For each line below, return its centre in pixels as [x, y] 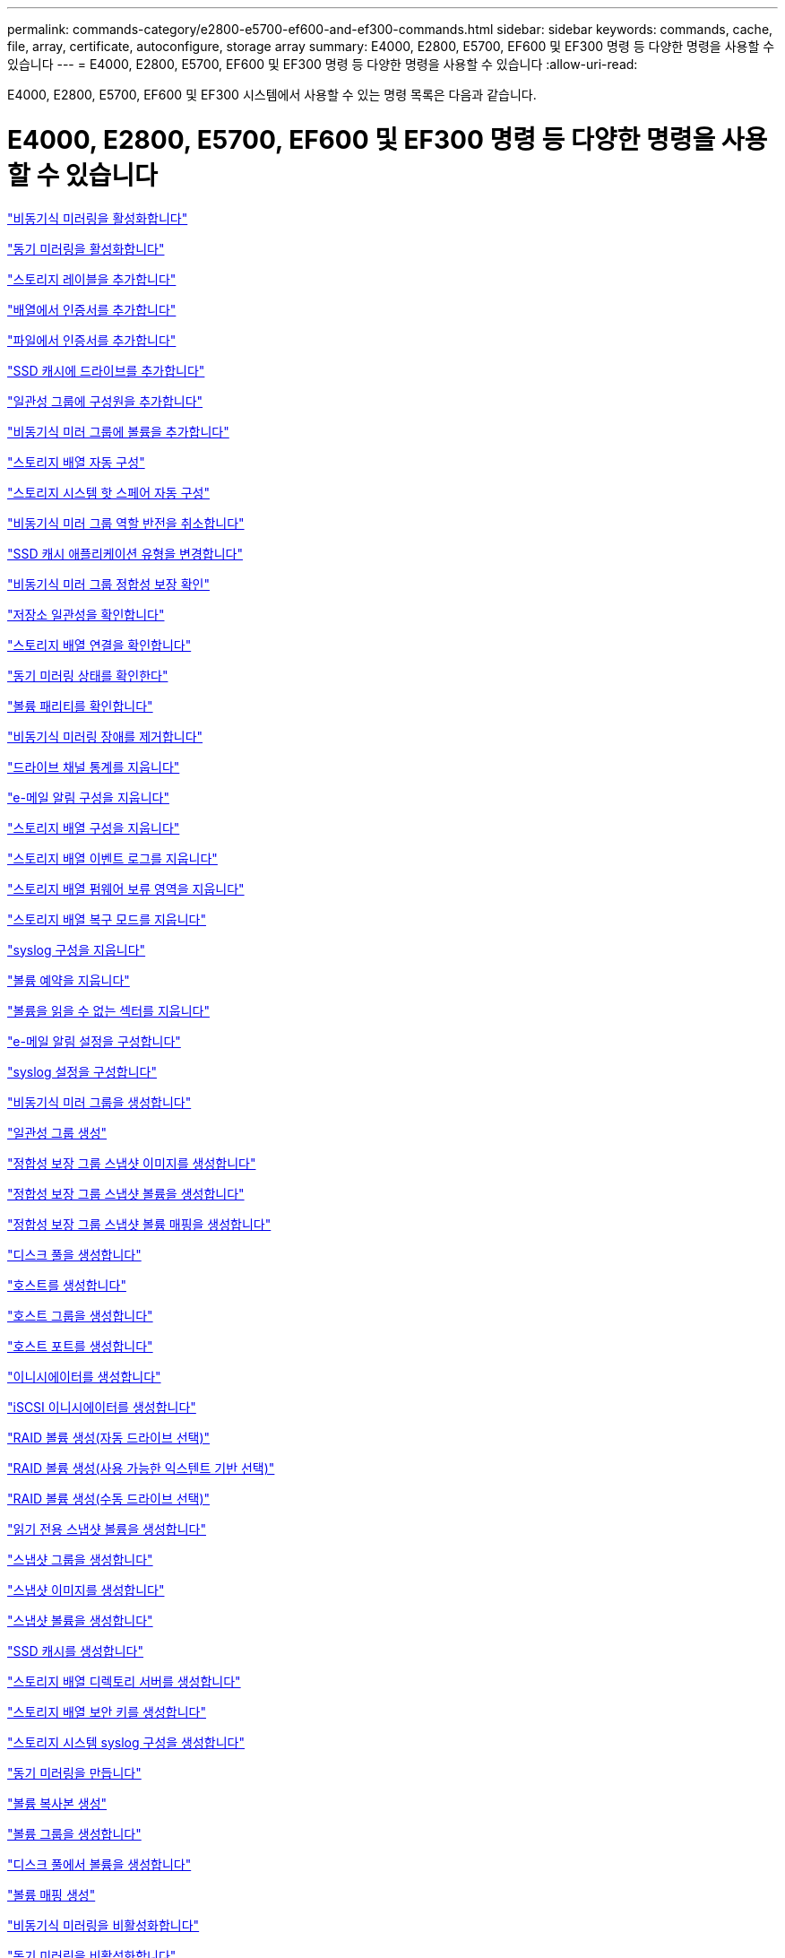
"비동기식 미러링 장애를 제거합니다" [105, 736]
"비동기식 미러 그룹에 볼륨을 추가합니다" [118, 431]
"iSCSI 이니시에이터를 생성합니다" [102, 1407]
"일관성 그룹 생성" [57, 1132]
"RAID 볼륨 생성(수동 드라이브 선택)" [109, 1498]
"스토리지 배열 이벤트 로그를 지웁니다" [112, 858]
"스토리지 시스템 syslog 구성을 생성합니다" [126, 1742]
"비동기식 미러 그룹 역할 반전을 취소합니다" [126, 523]
